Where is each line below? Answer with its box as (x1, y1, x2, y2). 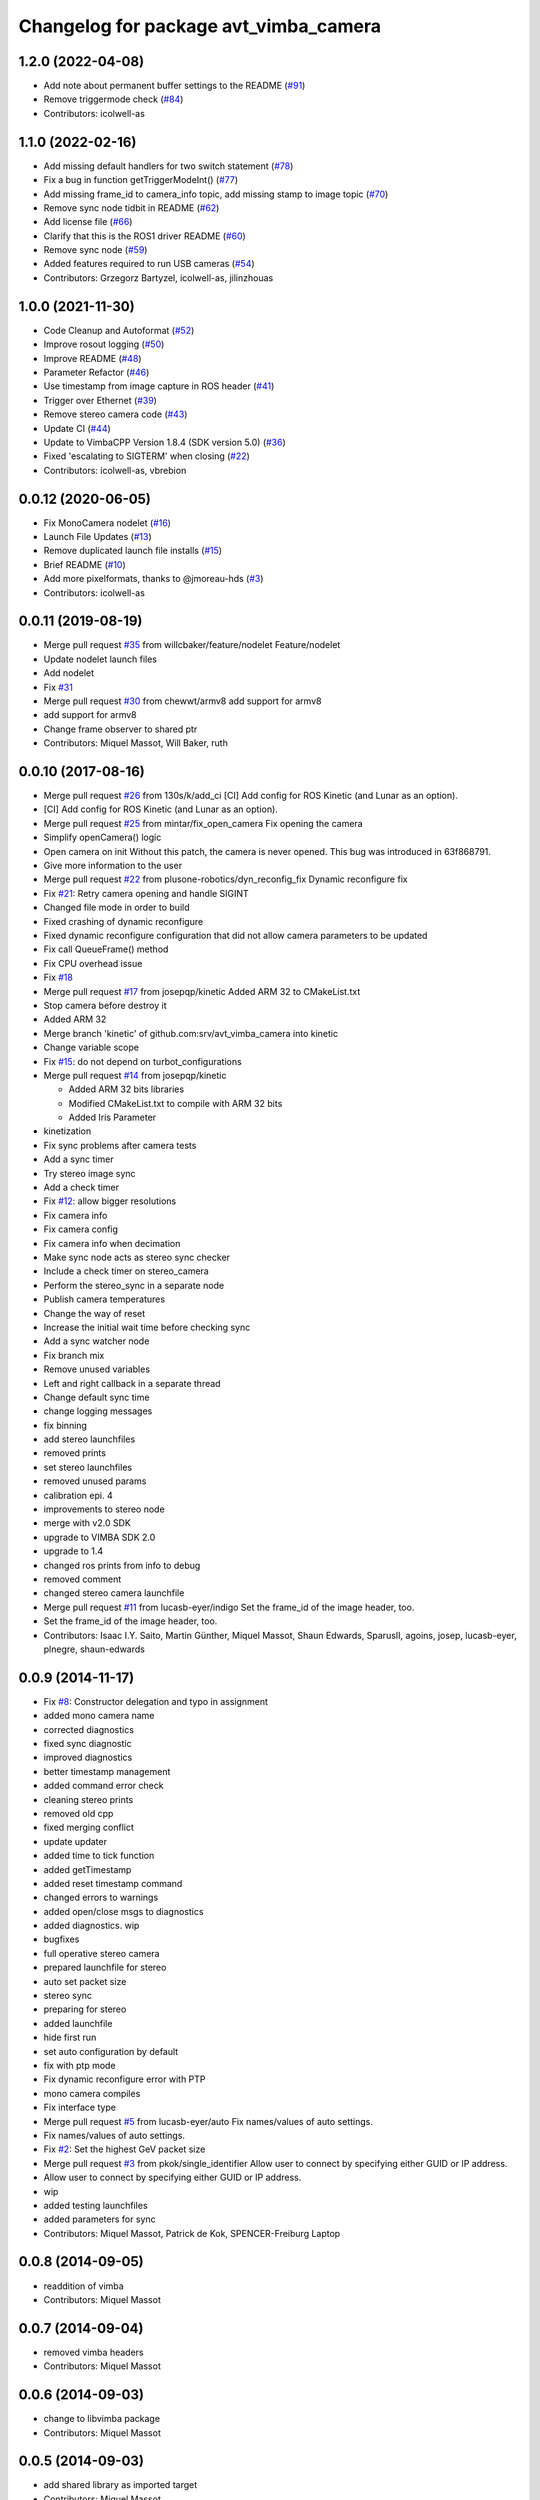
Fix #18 (43, 971, 74, 984)
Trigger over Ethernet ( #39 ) (43, 394, 157, 406)
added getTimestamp (43, 1863, 132, 1875)
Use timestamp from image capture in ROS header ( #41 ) (43, 380, 275, 392)
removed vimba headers (43, 2346, 144, 2358)
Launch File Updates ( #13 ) (43, 530, 152, 542)
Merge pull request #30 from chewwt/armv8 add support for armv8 (43, 695, 322, 707)
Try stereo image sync (43, 1167, 136, 1179)
